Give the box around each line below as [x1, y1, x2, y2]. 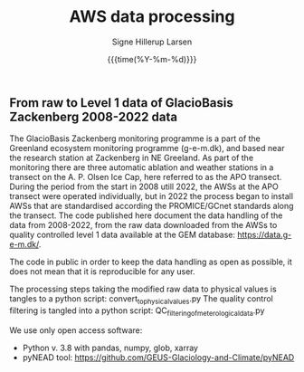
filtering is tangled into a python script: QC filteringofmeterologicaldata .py [9, 305, 265, 318]
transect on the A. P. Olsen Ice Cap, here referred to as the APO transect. [9, 172, 282, 183]
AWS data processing [69, 6, 235, 27]
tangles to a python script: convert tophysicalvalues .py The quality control [9, 293, 274, 307]
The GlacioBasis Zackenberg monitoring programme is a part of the [9, 133, 261, 144]
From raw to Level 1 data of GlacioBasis [9, 95, 233, 110]
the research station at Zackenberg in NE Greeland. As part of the [9, 152, 254, 164]
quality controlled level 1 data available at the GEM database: [9, 229, 236, 241]
